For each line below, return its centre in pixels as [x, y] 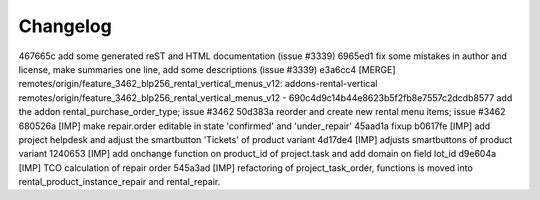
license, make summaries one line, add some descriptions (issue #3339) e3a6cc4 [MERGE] [207, 69]
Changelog [65, 26]
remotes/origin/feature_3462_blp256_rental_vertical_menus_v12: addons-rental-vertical [198, 84]
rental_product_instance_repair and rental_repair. [119, 182]
